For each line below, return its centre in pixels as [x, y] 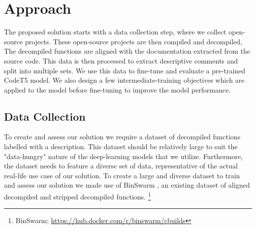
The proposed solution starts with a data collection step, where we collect [115, 32]
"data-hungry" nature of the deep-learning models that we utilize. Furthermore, [124, 156]
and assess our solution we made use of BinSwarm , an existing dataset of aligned [127, 185]
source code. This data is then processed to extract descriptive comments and [121, 60]
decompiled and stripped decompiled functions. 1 [78, 196]
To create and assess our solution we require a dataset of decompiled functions [122, 137]
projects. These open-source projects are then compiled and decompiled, [133, 41]
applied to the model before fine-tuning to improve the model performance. [117, 89]
